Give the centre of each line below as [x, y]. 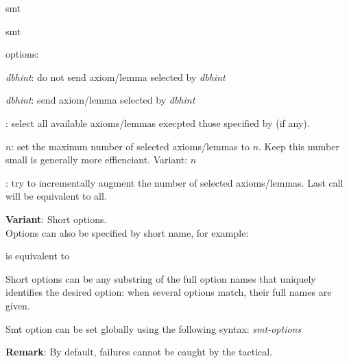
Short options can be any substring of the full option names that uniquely [161, 278]
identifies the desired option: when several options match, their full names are [169, 292]
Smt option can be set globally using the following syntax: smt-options [154, 328]
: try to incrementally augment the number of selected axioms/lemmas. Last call [174, 182]
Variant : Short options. [56, 219]
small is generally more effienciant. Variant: [97, 160]
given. [18, 305]
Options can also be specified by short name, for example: [127, 232]
